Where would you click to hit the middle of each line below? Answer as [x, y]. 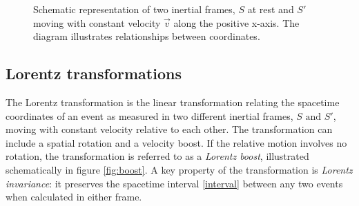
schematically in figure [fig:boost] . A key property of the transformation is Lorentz [179, 169]
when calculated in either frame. [74, 197]
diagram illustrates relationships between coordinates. [147, 36]
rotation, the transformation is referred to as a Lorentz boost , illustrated [157, 156]
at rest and [271, 9]
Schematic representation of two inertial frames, [134, 9]
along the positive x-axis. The [236, 22]
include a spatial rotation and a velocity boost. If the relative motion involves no [176, 142]
